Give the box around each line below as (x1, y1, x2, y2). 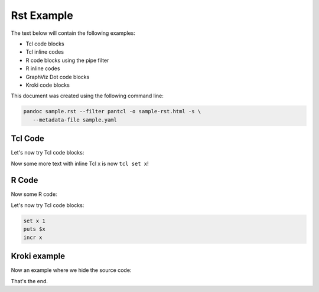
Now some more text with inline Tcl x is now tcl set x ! (11, 160, 149, 167)
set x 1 (23, 217, 45, 224)
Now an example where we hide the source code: (11, 267, 132, 274)
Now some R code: (11, 191, 57, 198)
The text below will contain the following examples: (11, 29, 135, 37)
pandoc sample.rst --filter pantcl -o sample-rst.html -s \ (23, 108, 201, 115)
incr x (23, 234, 43, 241)
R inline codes (25, 65, 60, 72)
